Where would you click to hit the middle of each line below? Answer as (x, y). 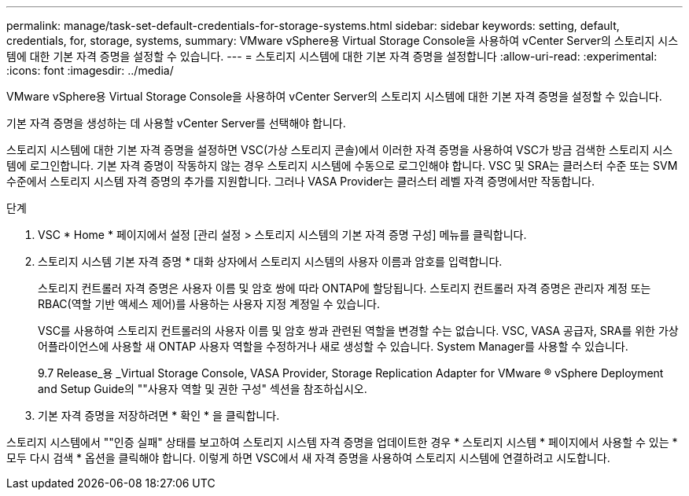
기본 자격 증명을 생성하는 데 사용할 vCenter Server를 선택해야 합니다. (176, 123)
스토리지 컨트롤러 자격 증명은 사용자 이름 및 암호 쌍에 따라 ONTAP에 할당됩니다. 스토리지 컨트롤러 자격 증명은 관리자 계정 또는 (344, 288)
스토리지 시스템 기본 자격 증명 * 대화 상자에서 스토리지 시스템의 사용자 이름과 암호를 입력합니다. (270, 261)
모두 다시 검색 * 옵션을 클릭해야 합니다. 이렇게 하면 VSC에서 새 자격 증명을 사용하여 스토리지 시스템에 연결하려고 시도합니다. (308, 458)
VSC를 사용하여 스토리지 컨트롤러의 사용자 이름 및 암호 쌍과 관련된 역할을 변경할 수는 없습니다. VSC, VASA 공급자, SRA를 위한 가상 (358, 331)
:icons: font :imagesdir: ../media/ (90, 70)
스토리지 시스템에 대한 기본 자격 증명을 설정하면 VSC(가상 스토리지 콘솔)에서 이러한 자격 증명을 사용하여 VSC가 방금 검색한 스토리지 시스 (340, 150)
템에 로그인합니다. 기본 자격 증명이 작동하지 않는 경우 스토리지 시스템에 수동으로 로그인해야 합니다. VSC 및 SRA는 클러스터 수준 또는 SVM (342, 165)
